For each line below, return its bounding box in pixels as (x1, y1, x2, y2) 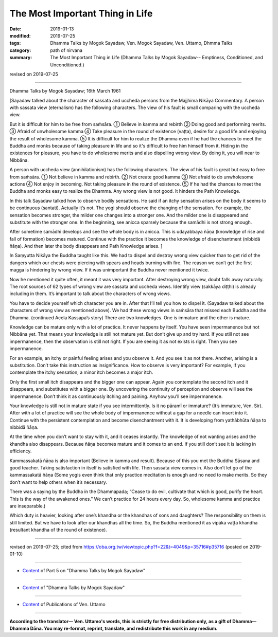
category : (9, 47, 31, 53)
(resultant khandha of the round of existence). (9, 527, 108, 533)
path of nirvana (50, 47, 82, 53)
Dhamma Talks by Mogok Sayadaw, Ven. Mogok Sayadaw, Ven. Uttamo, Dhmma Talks (50, 40, 233, 46)
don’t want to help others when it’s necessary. (9, 479, 108, 485)
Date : (9, 26, 22, 32)
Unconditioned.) (50, 62, 84, 68)
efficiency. (9, 448, 32, 454)
